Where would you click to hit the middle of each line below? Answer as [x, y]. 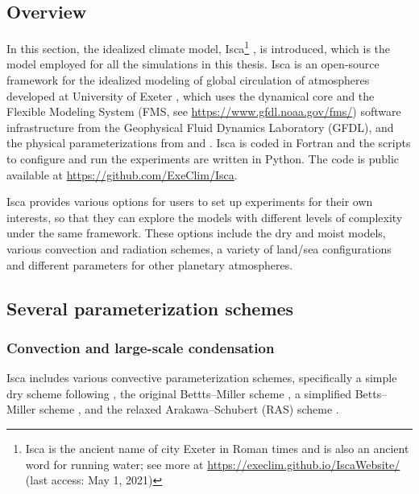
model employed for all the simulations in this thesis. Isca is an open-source [193, 64]
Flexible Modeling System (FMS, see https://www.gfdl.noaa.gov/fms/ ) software [204, 111]
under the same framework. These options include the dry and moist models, [196, 233]
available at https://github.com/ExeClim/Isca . [122, 174]
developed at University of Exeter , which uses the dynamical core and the [191, 95]
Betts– [371, 393]
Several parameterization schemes [150, 308]
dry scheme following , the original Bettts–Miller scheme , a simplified [179, 393]
